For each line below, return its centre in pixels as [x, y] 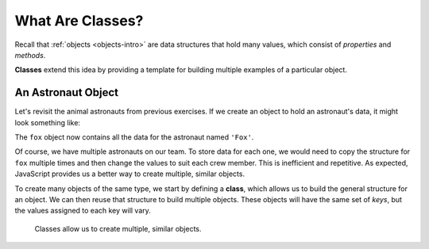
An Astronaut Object [67, 92]
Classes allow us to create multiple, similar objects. [118, 228]
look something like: [48, 122]
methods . [30, 55]
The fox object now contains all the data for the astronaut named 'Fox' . [134, 137]
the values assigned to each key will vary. [83, 211]
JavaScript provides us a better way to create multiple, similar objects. [130, 174]
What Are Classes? [79, 21]
